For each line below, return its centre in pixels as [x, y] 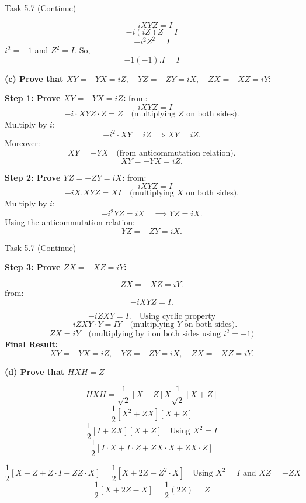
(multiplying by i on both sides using [155, 334]
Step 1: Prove [33, 98]
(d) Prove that [35, 371]
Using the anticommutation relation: [70, 222]
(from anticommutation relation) [175, 153]
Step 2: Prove [33, 177]
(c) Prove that [34, 78]
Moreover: [22, 142]
